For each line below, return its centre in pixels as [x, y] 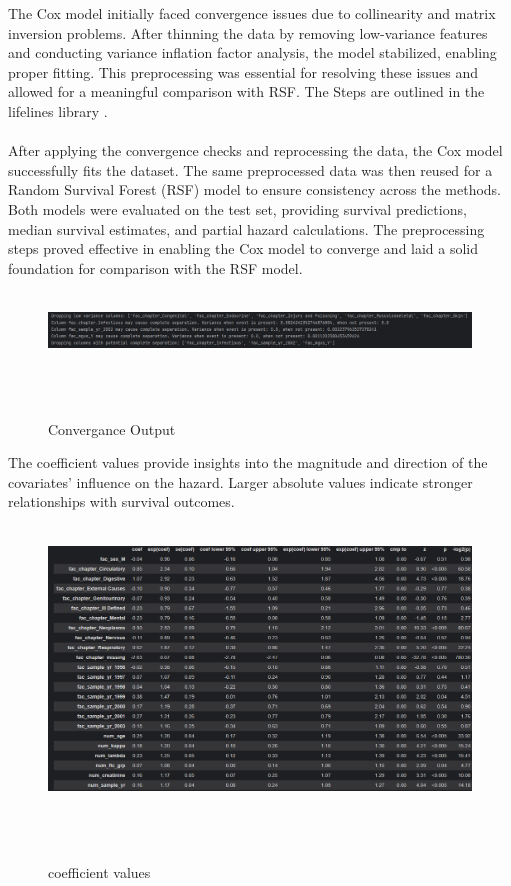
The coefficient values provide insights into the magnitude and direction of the [248, 462]
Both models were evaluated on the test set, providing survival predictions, [237, 208]
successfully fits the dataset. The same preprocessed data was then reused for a [250, 169]
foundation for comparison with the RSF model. [155, 267]
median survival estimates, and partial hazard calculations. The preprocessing [246, 228]
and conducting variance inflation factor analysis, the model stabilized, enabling [252, 52]
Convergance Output [112, 428]
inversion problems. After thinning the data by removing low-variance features [248, 32]
